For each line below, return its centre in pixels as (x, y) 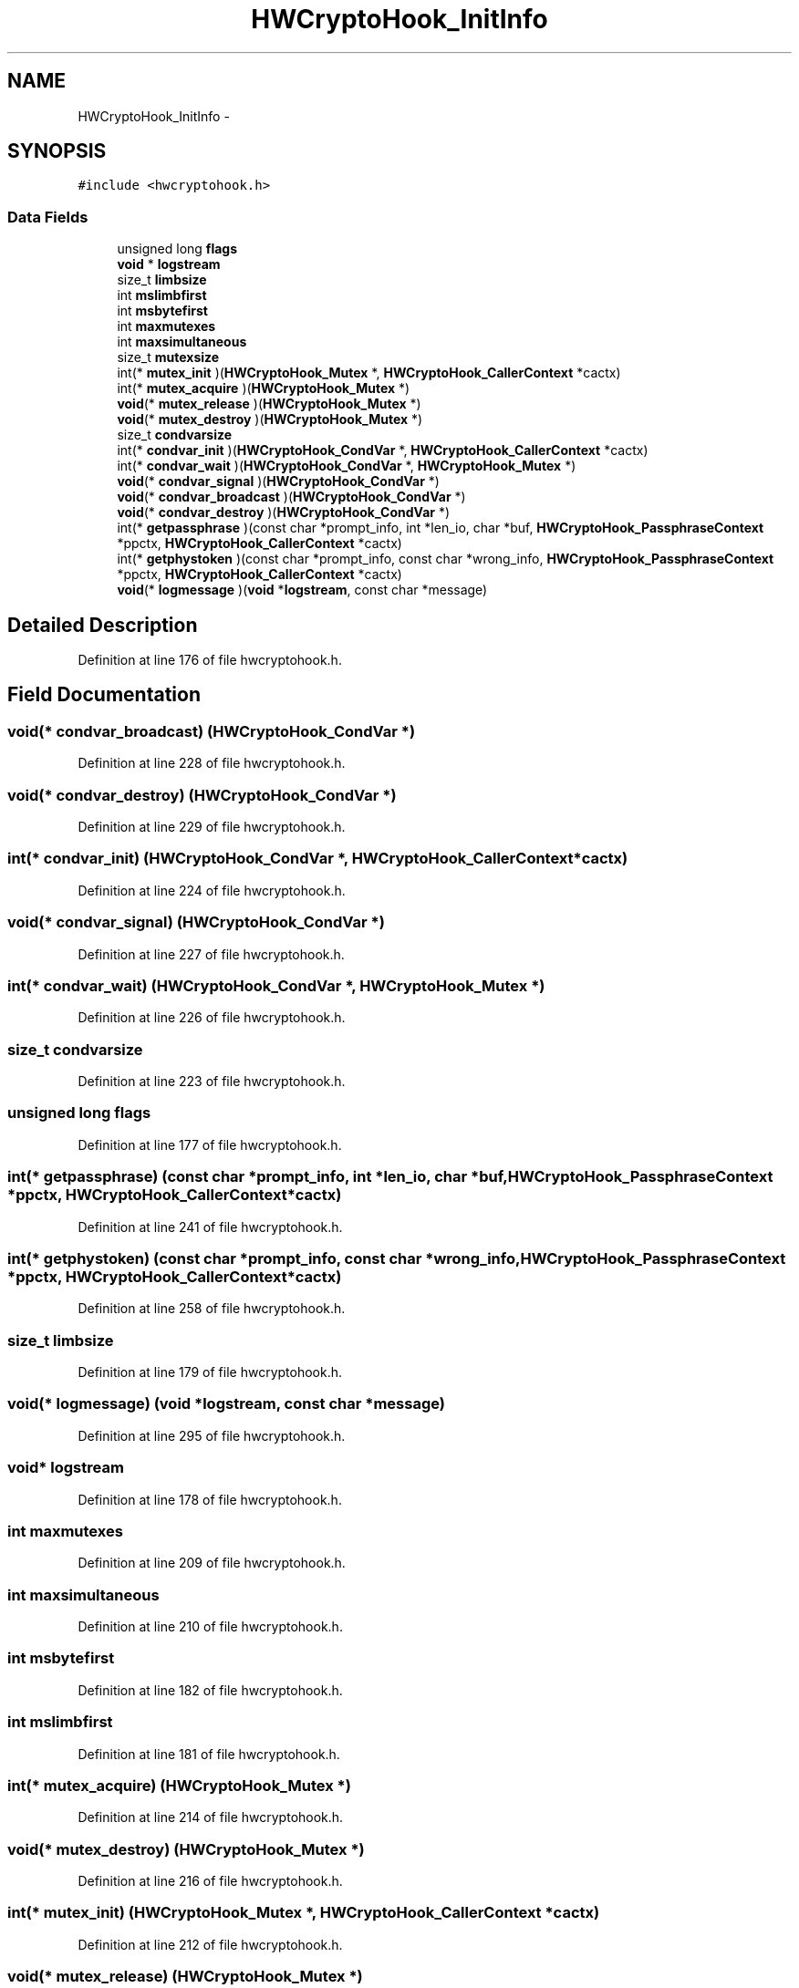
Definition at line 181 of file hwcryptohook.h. (209, 1754)
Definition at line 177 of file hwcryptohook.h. (210, 1144)
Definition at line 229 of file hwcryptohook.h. (212, 827)
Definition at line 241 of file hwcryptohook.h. (210, 1227)
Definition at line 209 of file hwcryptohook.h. (212, 1563)
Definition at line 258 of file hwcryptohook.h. (212, 1309)
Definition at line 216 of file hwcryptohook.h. (210, 1881)
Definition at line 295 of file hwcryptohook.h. (212, 1435)
